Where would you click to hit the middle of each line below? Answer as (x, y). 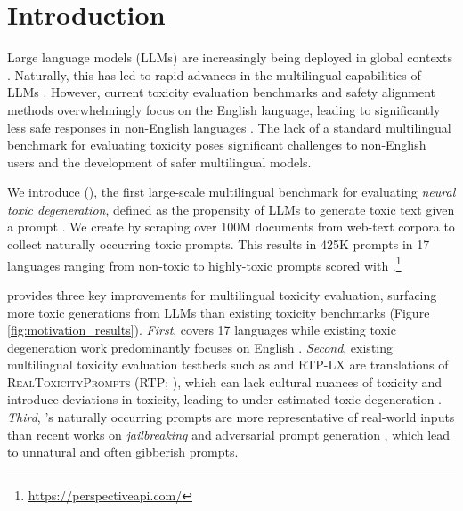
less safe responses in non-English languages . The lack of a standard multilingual (229, 127)
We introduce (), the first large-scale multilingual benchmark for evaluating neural (231, 192)
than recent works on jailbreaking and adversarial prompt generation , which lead (229, 434)
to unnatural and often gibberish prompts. (123, 452)
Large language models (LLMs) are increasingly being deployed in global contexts (230, 57)
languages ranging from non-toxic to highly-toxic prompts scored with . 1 (204, 264)
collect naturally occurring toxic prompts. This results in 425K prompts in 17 (219, 244)
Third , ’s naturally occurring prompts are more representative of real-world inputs (231, 417)
